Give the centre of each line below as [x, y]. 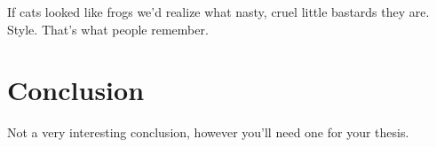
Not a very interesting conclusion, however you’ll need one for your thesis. [208, 132]
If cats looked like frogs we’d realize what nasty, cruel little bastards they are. [218, 12]
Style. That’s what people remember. [108, 29]
